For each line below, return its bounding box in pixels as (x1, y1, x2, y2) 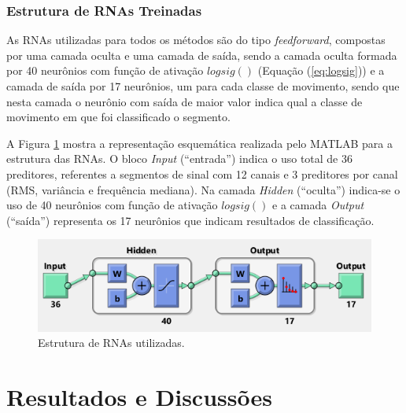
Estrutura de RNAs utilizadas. (38, 334, 185, 351)
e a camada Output (272, 197, 364, 213)
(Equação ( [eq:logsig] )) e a (257, 62, 385, 79)
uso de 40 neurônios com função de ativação (6, 197, 218, 213)
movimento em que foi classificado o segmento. (6, 109, 231, 125)
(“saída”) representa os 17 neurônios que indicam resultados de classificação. (6, 212, 375, 228)
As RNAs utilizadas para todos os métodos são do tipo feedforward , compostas (6, 31, 386, 48)
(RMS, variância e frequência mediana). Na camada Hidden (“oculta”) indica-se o (6, 181, 400, 197)
